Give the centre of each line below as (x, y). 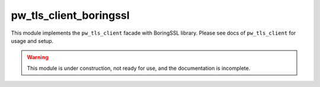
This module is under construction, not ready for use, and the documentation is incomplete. (139, 68)
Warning (38, 57)
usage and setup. (32, 41)
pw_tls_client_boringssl (70, 15)
